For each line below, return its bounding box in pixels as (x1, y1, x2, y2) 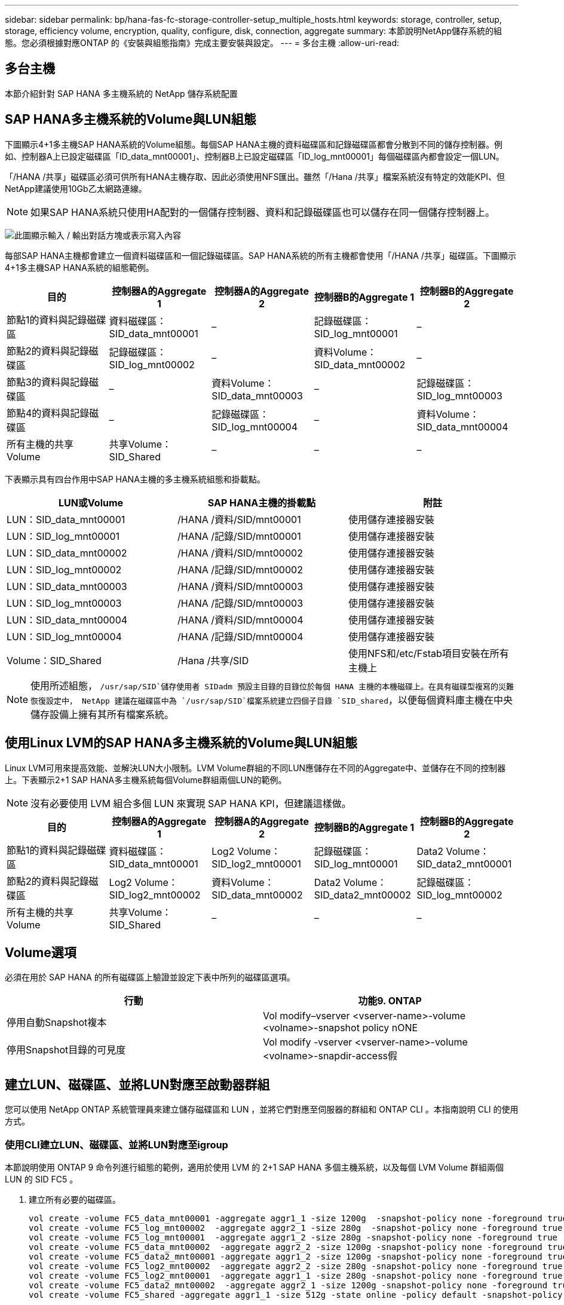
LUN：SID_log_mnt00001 (7, 530, 120, 542)
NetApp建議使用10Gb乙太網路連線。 (5, 183, 147, 194)
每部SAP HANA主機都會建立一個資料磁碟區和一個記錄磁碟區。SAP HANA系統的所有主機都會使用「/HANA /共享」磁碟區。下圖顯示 (5, 250, 516, 261)
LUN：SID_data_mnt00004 (7, 613, 128, 626)
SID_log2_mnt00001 (211, 857, 301, 870)
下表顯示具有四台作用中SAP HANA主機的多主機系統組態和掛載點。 (5, 473, 265, 484)
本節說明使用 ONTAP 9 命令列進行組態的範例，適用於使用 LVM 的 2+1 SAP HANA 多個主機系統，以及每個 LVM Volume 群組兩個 (5, 1162, 504, 1172)
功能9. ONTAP (358, 995, 422, 1007)
